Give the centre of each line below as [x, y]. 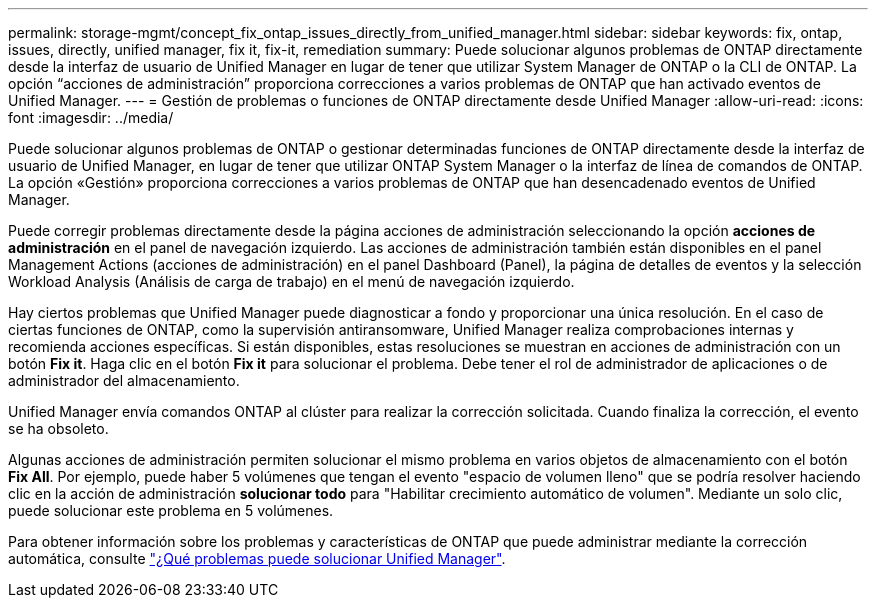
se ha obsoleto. [58, 428]
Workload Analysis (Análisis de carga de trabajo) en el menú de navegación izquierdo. [291, 281]
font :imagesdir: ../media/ [91, 117]
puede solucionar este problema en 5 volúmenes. [171, 510]
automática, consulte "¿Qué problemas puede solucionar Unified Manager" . [257, 558]
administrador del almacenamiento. [124, 380]
